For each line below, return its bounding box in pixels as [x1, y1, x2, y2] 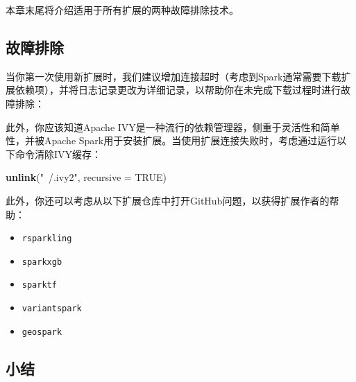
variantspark [22, 304, 82, 314]
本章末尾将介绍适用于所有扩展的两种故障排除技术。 [6, 3, 239, 17]
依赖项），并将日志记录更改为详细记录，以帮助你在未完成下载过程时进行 [15, 83, 341, 97]
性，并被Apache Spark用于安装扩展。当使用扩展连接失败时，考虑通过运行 [6, 133, 337, 148]
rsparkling [22, 234, 72, 244]
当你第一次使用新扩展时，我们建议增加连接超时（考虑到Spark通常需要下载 [6, 69, 341, 83]
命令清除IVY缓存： [15, 146, 102, 161]
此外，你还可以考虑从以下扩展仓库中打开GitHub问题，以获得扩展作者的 [6, 193, 330, 207]
